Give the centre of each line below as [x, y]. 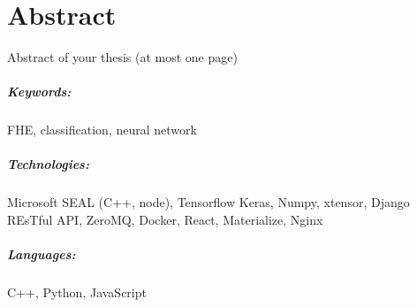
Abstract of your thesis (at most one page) [122, 57]
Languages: [42, 254]
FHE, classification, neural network [102, 130]
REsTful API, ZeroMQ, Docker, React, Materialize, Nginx [165, 220]
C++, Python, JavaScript [77, 292]
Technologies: [48, 164]
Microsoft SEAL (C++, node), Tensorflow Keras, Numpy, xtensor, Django [208, 202]
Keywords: [39, 92]
